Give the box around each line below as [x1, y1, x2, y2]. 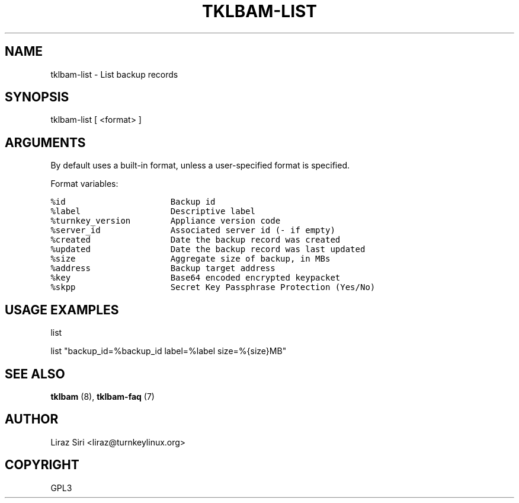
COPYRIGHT [5, 457, 79, 473]
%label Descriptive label [50, 206, 255, 217]
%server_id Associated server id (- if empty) [50, 225, 335, 235]
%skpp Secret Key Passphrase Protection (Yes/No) [50, 282, 376, 292]
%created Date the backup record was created [50, 235, 341, 245]
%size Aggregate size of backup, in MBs [50, 254, 331, 264]
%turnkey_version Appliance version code [50, 216, 281, 226]
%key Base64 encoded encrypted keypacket [50, 273, 341, 283]
